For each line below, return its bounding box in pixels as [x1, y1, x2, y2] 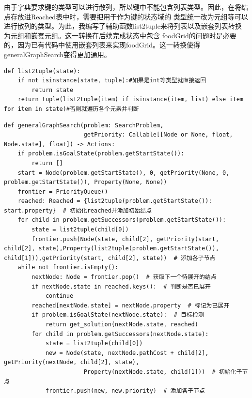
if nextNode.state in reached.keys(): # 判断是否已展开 [31, 283, 211, 290]
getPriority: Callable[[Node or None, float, [83, 131, 233, 138]
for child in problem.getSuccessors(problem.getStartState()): [17, 216, 226, 224]
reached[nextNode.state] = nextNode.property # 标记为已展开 [31, 302, 230, 309]
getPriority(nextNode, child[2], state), [4, 359, 140, 366]
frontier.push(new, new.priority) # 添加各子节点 [45, 387, 205, 395]
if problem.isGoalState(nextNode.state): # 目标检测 [31, 311, 204, 319]
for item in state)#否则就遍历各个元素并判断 [4, 105, 139, 112]
